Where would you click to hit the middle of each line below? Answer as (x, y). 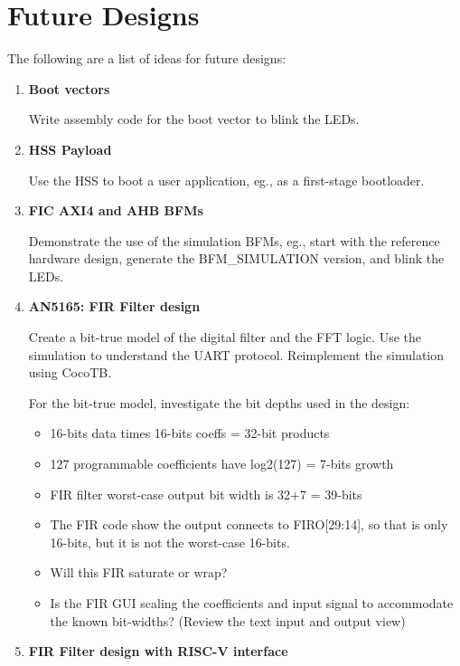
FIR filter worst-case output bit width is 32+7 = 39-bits (206, 494)
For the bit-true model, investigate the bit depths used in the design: (219, 402)
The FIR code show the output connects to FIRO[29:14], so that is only (249, 524)
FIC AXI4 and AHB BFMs (116, 210)
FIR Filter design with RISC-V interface (158, 651)
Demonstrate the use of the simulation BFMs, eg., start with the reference (234, 240)
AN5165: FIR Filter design (114, 306)
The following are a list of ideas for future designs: (147, 58)
